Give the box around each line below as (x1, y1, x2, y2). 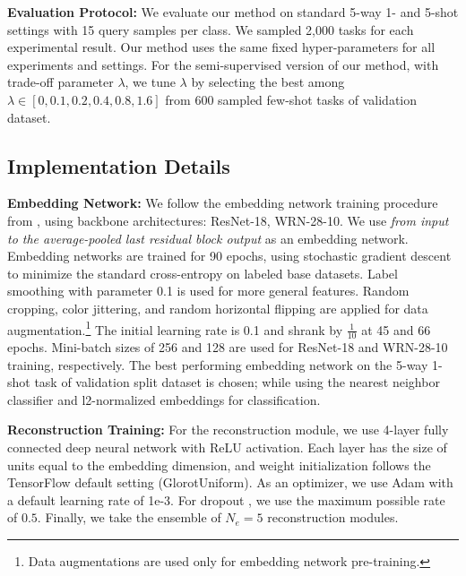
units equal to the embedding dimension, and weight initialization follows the (7, 455, 431, 474)
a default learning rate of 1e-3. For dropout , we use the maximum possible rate (7, 490, 445, 509)
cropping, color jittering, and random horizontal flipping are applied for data (7, 298, 428, 317)
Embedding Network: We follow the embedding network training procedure (7, 193, 438, 212)
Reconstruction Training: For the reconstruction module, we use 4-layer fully (7, 420, 449, 439)
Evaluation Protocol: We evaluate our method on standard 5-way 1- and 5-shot (7, 3, 459, 21)
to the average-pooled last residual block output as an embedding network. (7, 228, 409, 247)
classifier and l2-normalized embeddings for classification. (7, 390, 321, 408)
